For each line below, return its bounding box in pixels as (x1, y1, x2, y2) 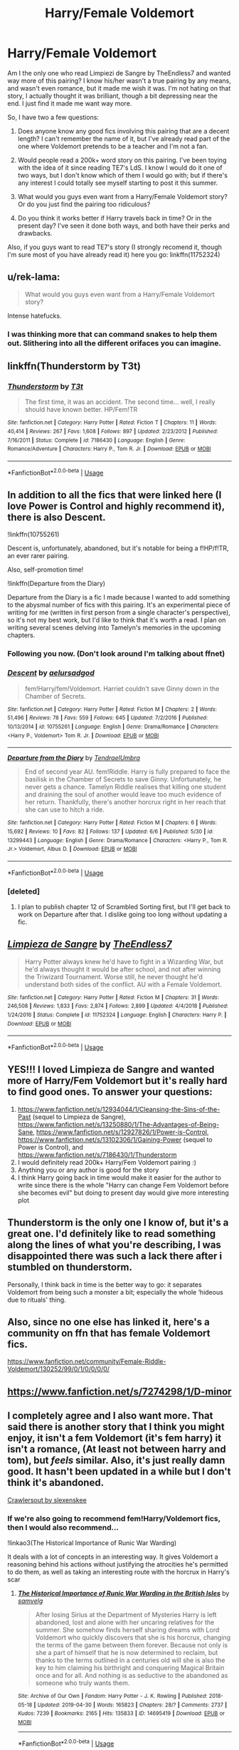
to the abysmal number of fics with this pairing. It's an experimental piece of (7, 601, 231, 610)
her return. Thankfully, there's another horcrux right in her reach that (24, 798, 226, 806)
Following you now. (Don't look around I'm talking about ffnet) (7, 649, 225, 659)
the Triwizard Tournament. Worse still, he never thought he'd (24, 972, 203, 981)
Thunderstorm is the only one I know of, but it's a (7, 1217, 229, 1229)
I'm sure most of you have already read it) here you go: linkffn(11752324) (7, 250, 221, 258)
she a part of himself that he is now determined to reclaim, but (35, 1648, 218, 1657)
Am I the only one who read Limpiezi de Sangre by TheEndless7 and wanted (7, 69, 231, 77)
